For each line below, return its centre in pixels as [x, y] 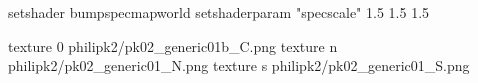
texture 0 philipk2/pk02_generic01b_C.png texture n [173, 45]
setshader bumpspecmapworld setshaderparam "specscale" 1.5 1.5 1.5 [219, 12]
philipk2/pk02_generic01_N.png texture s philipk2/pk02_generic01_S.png [239, 65]
